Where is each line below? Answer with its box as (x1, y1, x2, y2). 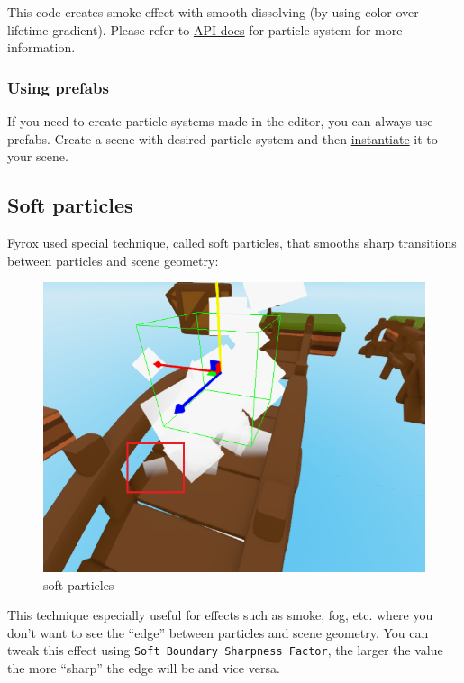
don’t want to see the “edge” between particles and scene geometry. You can (7, 623, 429, 642)
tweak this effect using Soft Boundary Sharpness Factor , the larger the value (7, 641, 443, 660)
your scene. (7, 147, 68, 166)
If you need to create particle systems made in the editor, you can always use (7, 112, 433, 130)
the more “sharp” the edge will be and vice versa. (7, 659, 280, 678)
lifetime (7, 20, 49, 39)
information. (7, 38, 76, 57)
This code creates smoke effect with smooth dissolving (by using (7, 3, 361, 21)
